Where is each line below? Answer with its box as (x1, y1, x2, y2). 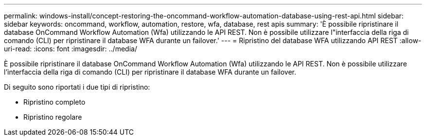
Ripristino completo (23, 98, 86, 106)
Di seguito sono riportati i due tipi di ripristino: (4, 83, 150, 91)
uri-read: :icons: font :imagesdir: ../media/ (4, 45, 137, 53)
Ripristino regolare (23, 113, 82, 121)
